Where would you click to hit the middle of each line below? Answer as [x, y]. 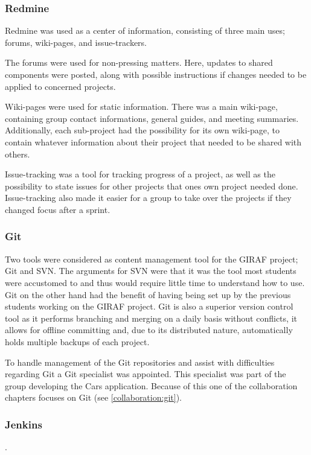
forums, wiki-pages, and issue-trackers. [76, 42]
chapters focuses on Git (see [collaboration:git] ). [93, 397]
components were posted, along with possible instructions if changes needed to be [156, 74]
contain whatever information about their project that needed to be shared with [153, 142]
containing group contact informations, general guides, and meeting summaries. [152, 118]
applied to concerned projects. [60, 86]
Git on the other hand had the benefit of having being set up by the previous [148, 294]
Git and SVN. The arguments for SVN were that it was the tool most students [151, 271]
